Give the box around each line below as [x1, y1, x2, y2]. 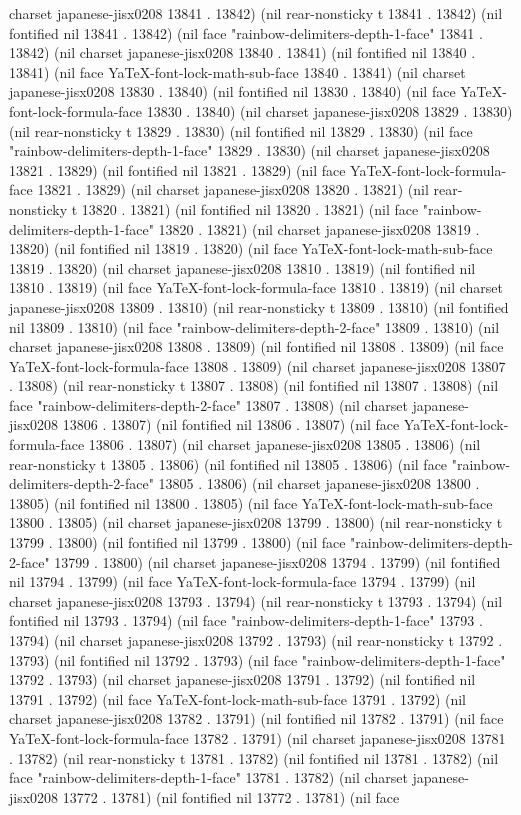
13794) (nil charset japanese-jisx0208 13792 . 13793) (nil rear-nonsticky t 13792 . [9, 630, 503, 650]
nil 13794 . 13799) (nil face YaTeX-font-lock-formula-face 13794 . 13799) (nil [9, 571, 476, 592]
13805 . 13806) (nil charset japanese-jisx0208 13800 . [158, 473, 480, 494]
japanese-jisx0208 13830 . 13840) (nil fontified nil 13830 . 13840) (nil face [9, 81, 456, 102]
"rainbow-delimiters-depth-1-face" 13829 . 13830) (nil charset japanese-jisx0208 [9, 140, 490, 161]
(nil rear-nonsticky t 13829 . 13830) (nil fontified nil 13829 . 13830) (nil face [9, 120, 473, 141]
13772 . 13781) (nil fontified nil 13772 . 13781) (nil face [62, 786, 400, 807]
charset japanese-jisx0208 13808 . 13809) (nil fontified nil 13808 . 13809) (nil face [9, 336, 504, 357]
